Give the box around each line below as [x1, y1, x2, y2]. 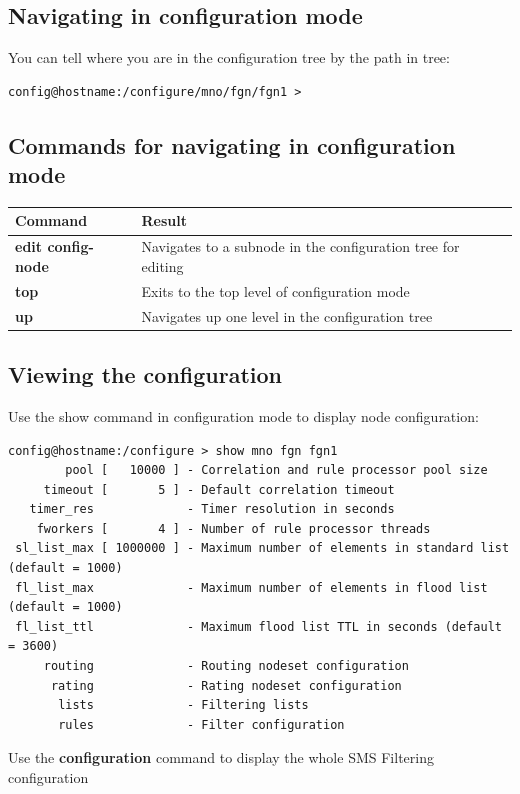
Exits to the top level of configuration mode [141, 280, 410, 301]
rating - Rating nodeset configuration [50, 678, 402, 693]
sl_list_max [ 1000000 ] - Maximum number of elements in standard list [15, 541, 510, 556]
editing [141, 255, 184, 276]
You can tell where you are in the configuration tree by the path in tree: [8, 47, 450, 68]
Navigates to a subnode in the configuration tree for [141, 236, 460, 257]
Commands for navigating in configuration [8, 129, 456, 160]
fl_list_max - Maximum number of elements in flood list [15, 580, 488, 595]
